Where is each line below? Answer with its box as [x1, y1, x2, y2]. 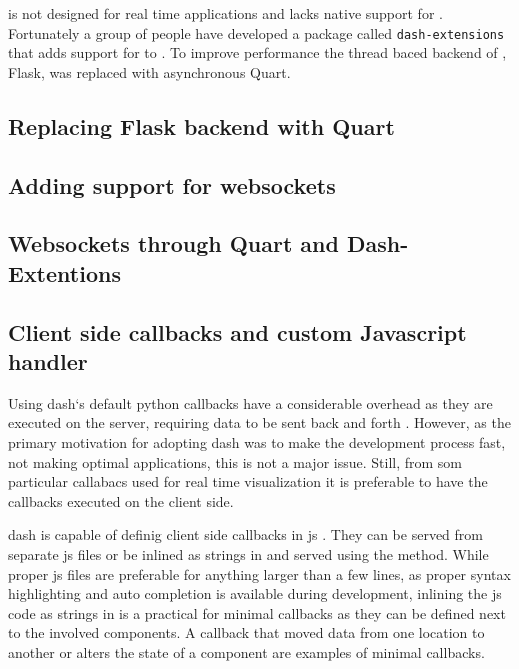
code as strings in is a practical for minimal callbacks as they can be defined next [8, 602, 506, 623]
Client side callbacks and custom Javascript [8, 316, 467, 347]
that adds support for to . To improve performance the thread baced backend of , [8, 42, 507, 63]
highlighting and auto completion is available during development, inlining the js [8, 583, 502, 604]
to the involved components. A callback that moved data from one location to [8, 622, 485, 643]
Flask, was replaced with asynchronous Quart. [8, 61, 291, 82]
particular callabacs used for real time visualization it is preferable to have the [8, 471, 488, 492]
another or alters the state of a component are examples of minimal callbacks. [8, 641, 485, 662]
